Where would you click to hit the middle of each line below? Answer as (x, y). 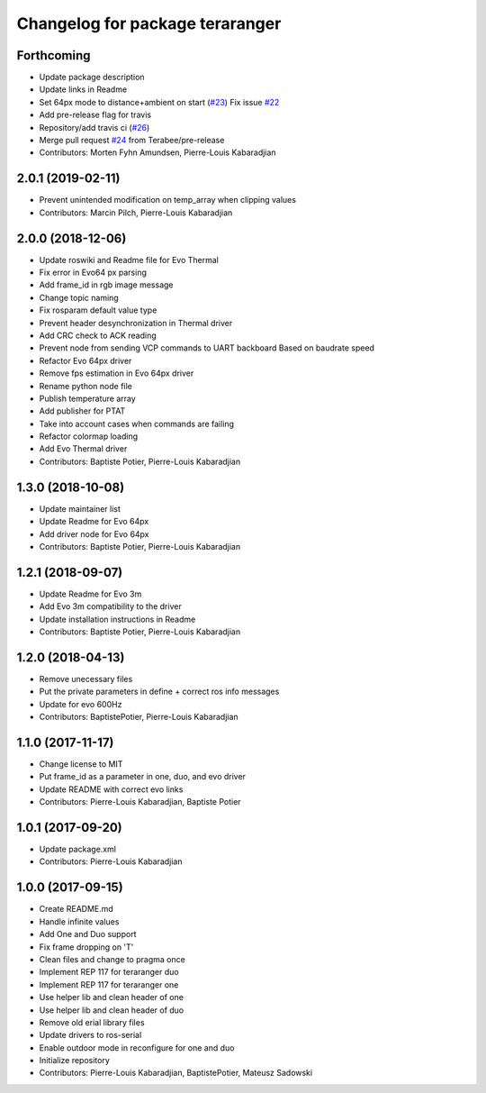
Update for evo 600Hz (81, 704)
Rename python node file (85, 386)
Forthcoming (54, 55)
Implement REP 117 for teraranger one (109, 984)
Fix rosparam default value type (98, 310)
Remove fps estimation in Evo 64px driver (117, 373)
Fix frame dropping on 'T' (86, 947)
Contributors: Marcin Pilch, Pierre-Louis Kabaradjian (136, 213)
